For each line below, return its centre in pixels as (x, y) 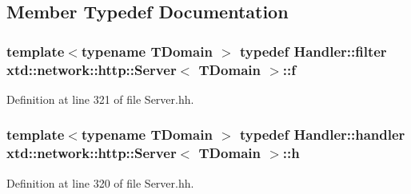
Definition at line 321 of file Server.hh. (100, 99)
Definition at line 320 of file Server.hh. (100, 182)
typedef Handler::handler (323, 135)
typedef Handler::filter (313, 51)
